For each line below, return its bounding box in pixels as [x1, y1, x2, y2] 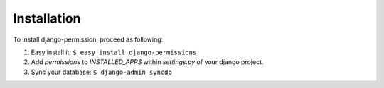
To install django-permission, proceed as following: [13, 35, 164, 44]
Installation [13, 11, 81, 26]
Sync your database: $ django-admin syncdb [31, 68, 172, 76]
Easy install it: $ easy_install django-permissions [31, 48, 197, 56]
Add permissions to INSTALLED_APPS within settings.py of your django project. [31, 58, 264, 66]
